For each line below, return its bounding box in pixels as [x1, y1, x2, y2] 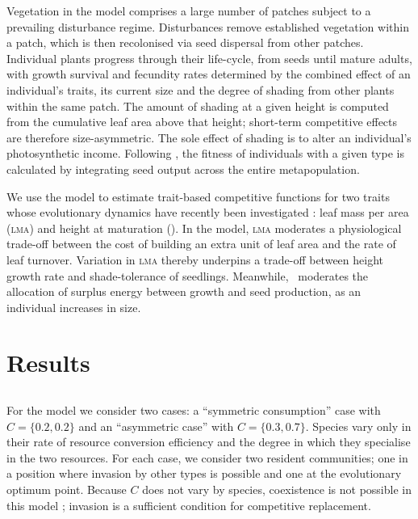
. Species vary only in [305, 417, 412, 434]
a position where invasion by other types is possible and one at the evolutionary [6, 465, 402, 482]
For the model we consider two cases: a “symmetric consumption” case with [6, 402, 381, 419]
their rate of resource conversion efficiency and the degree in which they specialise [6, 433, 411, 450]
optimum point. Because [6, 481, 127, 498]
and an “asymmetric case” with [78, 417, 234, 434]
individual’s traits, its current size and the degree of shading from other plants [6, 81, 395, 98]
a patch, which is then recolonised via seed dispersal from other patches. [6, 34, 364, 51]
